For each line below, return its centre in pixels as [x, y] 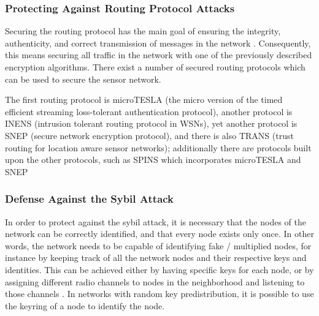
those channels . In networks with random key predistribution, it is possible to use [159, 294]
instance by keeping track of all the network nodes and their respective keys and [156, 258]
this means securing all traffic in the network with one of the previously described [159, 55]
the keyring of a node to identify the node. [85, 305]
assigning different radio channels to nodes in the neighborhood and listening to [155, 281]
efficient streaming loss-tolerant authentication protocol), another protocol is [149, 111]
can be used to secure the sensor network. [83, 79]
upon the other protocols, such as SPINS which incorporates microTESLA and [153, 160]
